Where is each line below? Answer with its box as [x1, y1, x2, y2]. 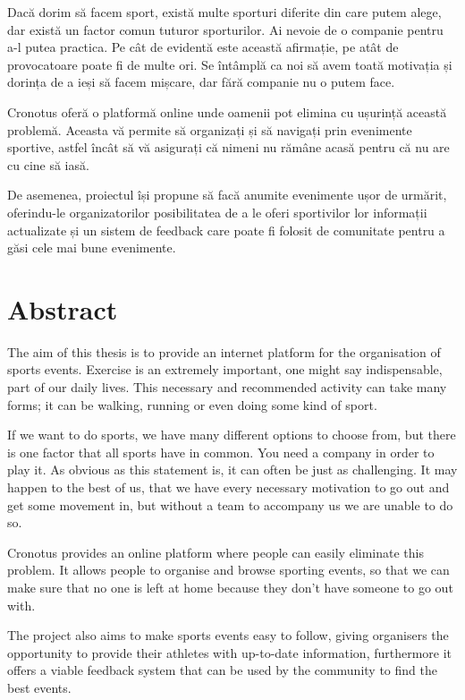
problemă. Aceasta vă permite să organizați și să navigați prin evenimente [7, 120, 412, 139]
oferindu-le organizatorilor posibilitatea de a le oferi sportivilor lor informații [7, 202, 427, 221]
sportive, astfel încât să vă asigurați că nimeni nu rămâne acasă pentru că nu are [7, 138, 450, 157]
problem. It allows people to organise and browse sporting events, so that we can [7, 560, 450, 579]
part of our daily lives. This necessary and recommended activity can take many [7, 378, 447, 397]
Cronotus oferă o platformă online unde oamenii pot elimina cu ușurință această [7, 102, 447, 121]
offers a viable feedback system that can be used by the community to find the [7, 661, 437, 679]
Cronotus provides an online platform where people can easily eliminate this [7, 542, 424, 561]
